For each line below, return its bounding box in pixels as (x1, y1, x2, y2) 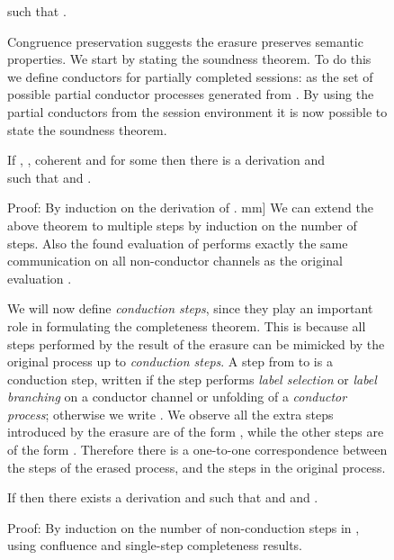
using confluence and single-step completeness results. (7, 536, 302, 555)
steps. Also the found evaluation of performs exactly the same (7, 233, 348, 252)
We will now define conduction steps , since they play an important (7, 299, 373, 318)
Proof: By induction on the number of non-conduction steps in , (7, 518, 360, 537)
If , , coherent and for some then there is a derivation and (7, 150, 326, 169)
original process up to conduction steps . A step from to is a (7, 352, 333, 371)
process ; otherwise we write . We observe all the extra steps (7, 404, 334, 423)
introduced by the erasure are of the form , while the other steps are (7, 422, 384, 441)
